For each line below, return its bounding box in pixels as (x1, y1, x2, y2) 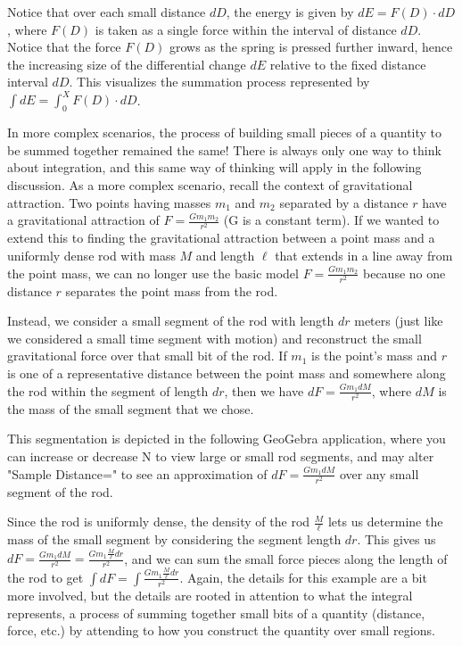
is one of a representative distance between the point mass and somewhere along (7, 364, 446, 383)
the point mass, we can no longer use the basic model (7, 263, 299, 282)
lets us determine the (327, 512, 443, 531)
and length (195, 245, 255, 264)
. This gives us (357, 530, 436, 549)
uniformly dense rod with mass (7, 245, 176, 264)
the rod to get (7, 567, 84, 586)
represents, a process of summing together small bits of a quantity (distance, (7, 603, 425, 622)
